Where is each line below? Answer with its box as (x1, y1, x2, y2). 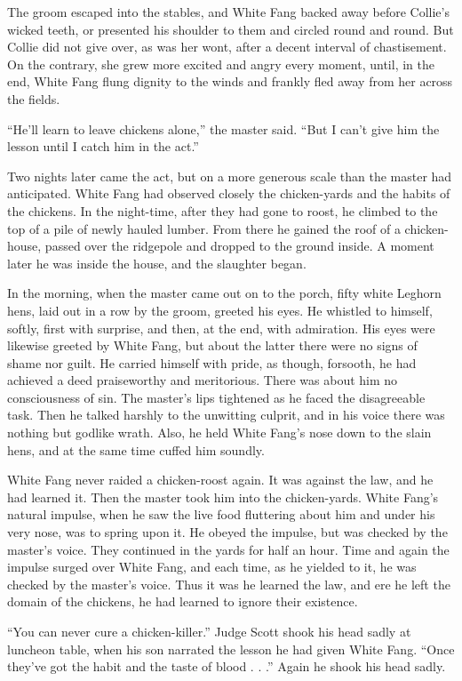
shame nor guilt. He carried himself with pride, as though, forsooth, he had (7, 353, 417, 372)
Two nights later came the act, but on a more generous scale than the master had (7, 166, 452, 185)
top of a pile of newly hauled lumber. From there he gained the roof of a (7, 219, 401, 237)
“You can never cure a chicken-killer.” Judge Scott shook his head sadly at (7, 622, 411, 640)
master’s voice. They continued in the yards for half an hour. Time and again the (7, 540, 450, 558)
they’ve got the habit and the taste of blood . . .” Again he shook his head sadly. (7, 657, 446, 676)
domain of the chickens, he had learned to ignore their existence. (7, 592, 358, 611)
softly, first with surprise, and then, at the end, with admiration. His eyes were (7, 318, 435, 337)
